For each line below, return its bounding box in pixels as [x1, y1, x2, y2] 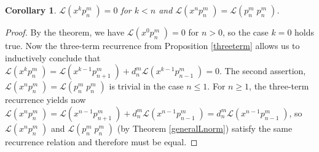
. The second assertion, [219, 64, 306, 77]
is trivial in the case [109, 80, 184, 93]
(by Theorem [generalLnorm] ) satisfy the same [117, 121, 293, 134]
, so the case [222, 26, 269, 38]
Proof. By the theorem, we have [5, 26, 125, 38]
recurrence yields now [5, 93, 86, 106]
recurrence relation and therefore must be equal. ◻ [5, 135, 198, 148]
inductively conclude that [5, 51, 101, 64]
